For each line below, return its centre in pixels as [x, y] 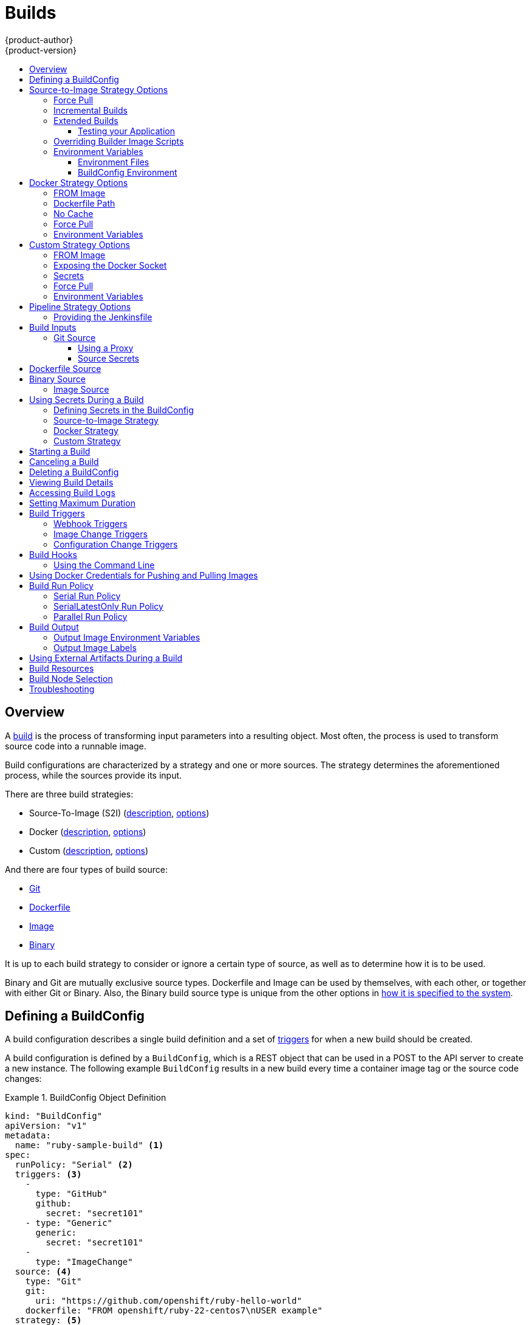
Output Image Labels [95, 647]
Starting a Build [60, 451]
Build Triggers [57, 513]
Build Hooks [53, 554]
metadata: [28, 1136]
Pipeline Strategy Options [80, 306]
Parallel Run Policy [91, 616]
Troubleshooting [62, 689]
